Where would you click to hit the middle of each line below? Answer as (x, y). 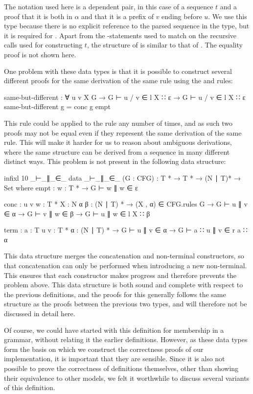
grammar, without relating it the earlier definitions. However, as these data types (126, 339)
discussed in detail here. (40, 313)
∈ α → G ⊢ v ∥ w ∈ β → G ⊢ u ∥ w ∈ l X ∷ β (77, 213)
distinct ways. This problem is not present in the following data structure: (115, 161)
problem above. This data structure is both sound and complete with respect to (124, 285)
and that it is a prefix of (117, 16)
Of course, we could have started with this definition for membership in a (114, 330)
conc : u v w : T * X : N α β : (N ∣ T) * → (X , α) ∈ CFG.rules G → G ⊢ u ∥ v (126, 204)
